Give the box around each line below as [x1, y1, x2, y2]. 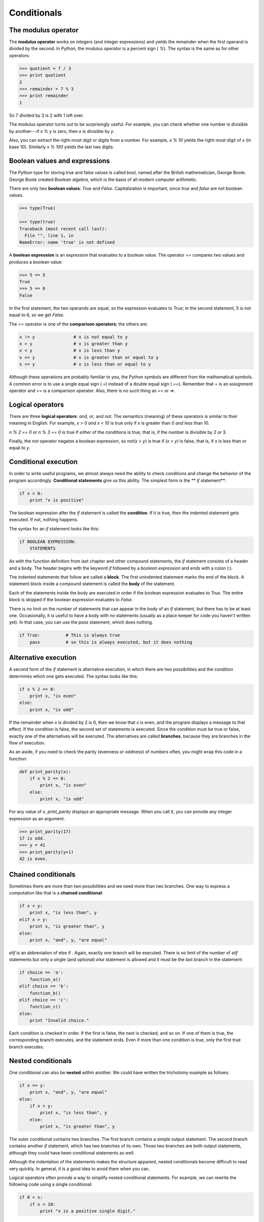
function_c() [29, 1004, 61, 1009]
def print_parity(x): [19, 769, 71, 774]
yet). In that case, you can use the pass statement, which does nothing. [9, 619, 154, 625]
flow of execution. [9, 740, 45, 745]
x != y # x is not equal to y [19, 334, 128, 340]
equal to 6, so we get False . [9, 312, 65, 318]
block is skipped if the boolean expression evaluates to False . [9, 597, 133, 603]
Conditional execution [9, 458, 78, 466]
